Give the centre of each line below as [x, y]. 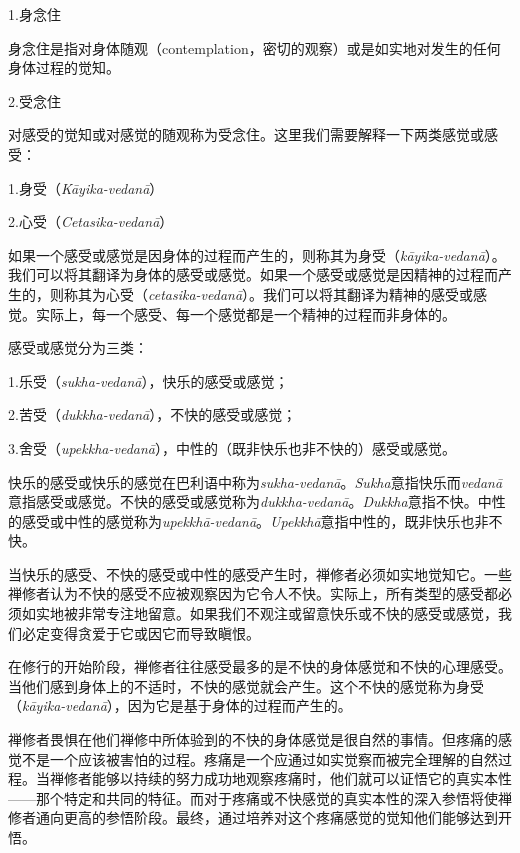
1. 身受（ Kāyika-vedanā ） [86, 187]
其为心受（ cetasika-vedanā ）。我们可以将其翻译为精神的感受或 [275, 293]
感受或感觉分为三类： [78, 347]
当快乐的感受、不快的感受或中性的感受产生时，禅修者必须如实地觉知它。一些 [260, 573]
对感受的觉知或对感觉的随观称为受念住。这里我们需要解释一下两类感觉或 [246, 134]
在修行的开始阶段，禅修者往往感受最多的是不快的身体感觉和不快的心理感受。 [260, 666]
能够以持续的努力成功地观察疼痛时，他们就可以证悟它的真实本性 [301, 778]
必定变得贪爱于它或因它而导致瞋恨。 [140, 632]
